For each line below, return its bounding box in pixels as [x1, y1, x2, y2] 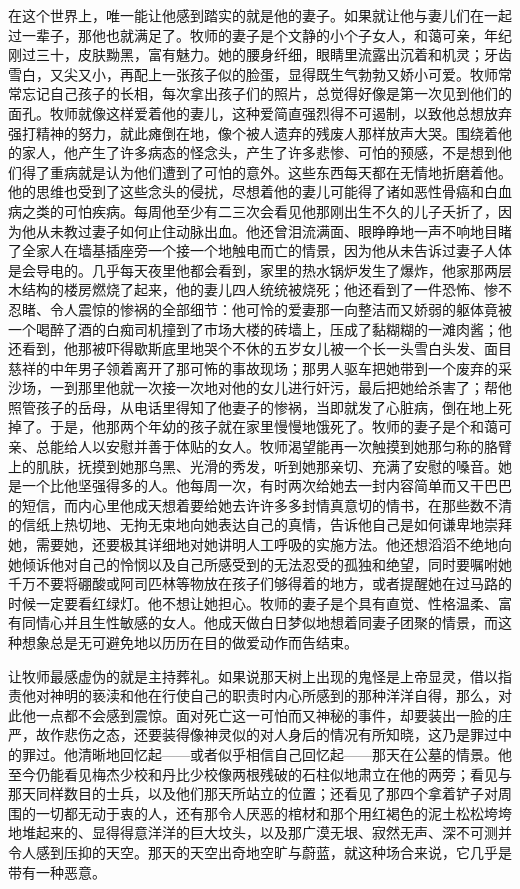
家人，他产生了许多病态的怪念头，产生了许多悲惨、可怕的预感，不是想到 [21, 142, 498, 163]
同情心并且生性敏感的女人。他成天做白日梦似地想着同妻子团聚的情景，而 [21, 612, 498, 633]
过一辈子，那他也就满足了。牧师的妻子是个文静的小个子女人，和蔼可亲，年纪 [8, 24, 512, 45]
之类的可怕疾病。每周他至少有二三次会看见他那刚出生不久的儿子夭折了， [21, 200, 498, 221]
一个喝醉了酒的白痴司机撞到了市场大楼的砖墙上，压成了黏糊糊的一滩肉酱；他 [8, 318, 512, 339]
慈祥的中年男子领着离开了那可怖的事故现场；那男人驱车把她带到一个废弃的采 [8, 357, 512, 378]
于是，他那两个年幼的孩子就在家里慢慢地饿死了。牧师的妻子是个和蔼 [49, 416, 498, 437]
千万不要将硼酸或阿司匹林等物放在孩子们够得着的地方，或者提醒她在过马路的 [8, 573, 512, 594]
